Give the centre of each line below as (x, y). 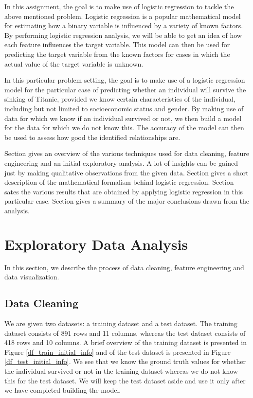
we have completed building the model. (63, 390)
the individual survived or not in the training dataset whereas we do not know (121, 371)
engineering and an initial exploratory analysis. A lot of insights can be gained (121, 163)
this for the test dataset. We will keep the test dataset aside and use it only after (125, 380)
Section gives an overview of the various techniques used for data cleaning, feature (127, 153)
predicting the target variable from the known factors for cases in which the (117, 54)
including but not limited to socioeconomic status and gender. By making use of (124, 108)
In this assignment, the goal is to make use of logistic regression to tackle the (119, 6)
